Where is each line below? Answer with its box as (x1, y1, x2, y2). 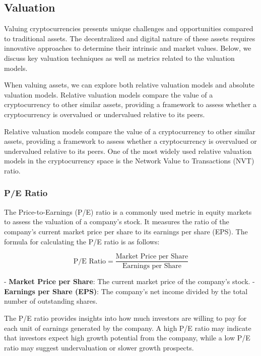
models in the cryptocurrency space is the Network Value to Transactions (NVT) (4, 155, 254, 166)
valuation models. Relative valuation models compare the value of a (4, 89, 213, 100)
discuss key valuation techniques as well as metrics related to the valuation (4, 52, 235, 63)
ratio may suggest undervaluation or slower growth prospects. (4, 342, 194, 352)
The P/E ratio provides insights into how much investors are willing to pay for (4, 312, 247, 323)
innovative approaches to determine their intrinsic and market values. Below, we (4, 43, 251, 53)
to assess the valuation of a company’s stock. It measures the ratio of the (4, 216, 229, 227)
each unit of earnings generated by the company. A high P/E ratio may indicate (4, 322, 251, 333)
